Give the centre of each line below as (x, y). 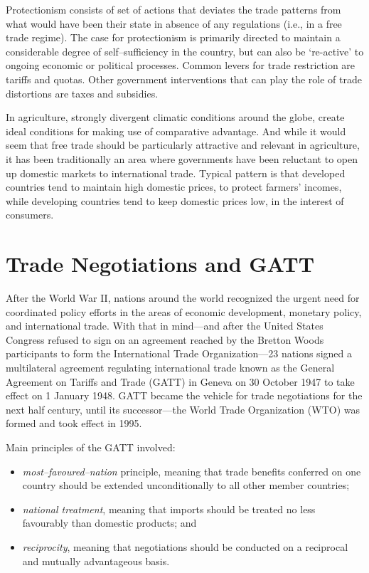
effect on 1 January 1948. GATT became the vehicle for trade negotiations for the (184, 395)
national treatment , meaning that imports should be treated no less (169, 509)
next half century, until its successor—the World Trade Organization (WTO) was (183, 409)
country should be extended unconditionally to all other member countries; (186, 485)
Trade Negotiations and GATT (160, 264)
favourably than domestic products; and (109, 523)
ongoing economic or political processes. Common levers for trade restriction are (181, 65)
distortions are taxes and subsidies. (82, 93)
